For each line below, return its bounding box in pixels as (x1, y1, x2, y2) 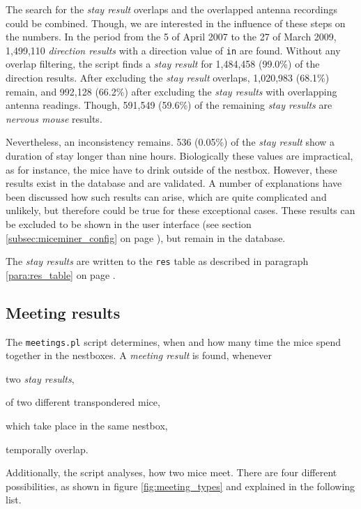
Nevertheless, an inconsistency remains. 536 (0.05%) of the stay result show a (6, 135, 335, 149)
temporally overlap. (6, 441, 89, 456)
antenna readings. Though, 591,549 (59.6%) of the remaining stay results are (6, 98, 332, 112)
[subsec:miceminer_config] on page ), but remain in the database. (6, 230, 286, 245)
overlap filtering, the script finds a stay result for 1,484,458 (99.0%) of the (6, 56, 320, 71)
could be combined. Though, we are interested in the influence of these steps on (6, 15, 346, 30)
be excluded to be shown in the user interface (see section (6, 216, 252, 231)
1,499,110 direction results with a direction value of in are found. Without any (6, 43, 341, 57)
